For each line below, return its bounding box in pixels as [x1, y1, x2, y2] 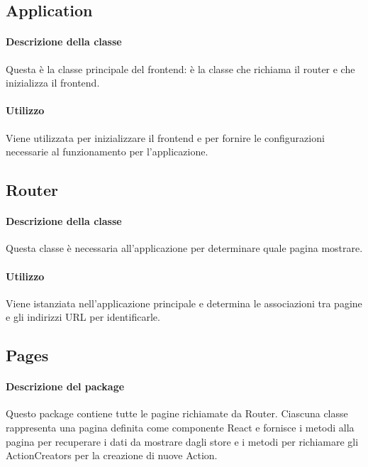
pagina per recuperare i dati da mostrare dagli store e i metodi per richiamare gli [6, 434, 359, 449]
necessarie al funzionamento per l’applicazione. [6, 144, 208, 159]
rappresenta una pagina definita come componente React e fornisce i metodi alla [6, 420, 355, 435]
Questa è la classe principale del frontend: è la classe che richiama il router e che [6, 61, 355, 76]
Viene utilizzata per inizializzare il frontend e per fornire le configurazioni [6, 130, 325, 145]
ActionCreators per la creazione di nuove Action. [6, 448, 218, 463]
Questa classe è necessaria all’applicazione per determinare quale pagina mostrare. [6, 241, 363, 256]
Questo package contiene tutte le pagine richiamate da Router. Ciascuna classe [6, 406, 348, 421]
